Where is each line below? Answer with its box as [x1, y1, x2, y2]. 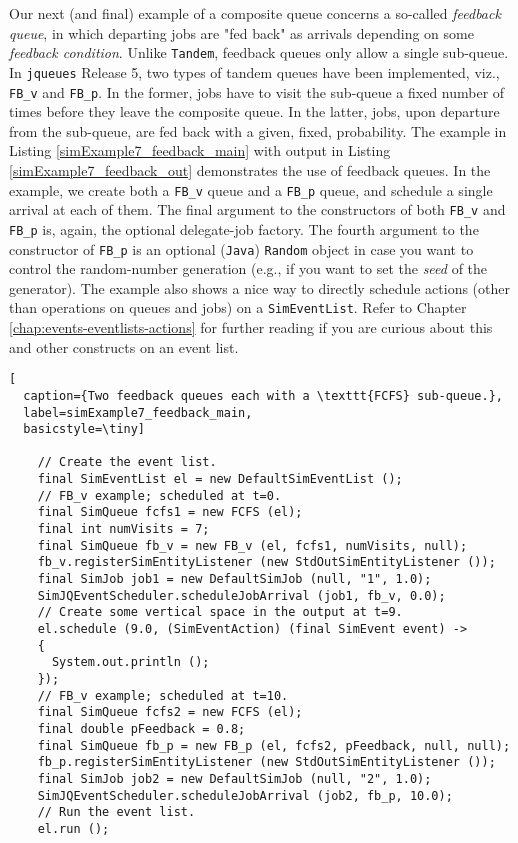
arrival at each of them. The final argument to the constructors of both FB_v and [9, 199, 506, 220]
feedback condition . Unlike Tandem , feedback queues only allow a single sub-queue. [9, 42, 509, 63]
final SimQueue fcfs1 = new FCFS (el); [37, 505, 303, 520]
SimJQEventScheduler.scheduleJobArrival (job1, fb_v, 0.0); [37, 588, 446, 603]
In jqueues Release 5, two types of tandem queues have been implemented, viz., [9, 61, 500, 82]
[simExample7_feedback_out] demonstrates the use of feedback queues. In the [9, 159, 491, 180]
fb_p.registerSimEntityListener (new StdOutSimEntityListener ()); [37, 755, 496, 770]
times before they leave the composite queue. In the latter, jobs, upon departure [9, 101, 500, 122]
